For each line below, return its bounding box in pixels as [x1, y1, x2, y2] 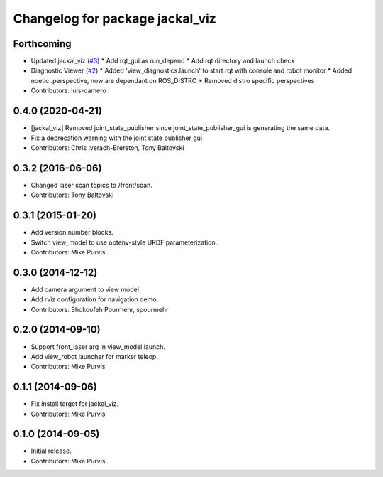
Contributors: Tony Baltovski [30, 191, 114, 199]
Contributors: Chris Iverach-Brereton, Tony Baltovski [30, 143, 184, 152]
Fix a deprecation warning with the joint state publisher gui [30, 134, 202, 142]
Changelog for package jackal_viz [13, 11, 216, 26]
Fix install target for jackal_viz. [30, 400, 119, 408]
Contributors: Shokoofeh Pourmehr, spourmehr [30, 305, 169, 313]
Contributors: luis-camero [30, 86, 106, 95]
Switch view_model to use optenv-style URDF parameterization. [30, 238, 218, 247]
